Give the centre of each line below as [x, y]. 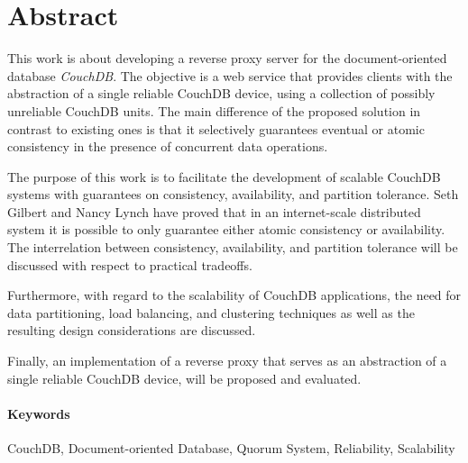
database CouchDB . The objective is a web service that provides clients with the [230, 75]
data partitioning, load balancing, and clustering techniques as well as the [211, 312]
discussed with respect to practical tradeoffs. [130, 264]
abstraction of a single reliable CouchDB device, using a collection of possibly [221, 93]
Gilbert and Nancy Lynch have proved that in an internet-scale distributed [214, 211]
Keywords [39, 413]
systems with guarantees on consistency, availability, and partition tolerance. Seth [233, 194]
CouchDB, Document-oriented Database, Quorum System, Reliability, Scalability [231, 448]
